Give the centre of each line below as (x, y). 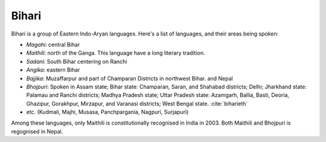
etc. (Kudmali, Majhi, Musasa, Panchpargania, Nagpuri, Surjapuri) (107, 112)
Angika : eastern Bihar (53, 70)
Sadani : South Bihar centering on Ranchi (77, 61)
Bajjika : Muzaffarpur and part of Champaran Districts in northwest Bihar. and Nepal (129, 78)
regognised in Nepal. (37, 131)
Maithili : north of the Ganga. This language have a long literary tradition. (116, 53)
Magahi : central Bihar (53, 45)
